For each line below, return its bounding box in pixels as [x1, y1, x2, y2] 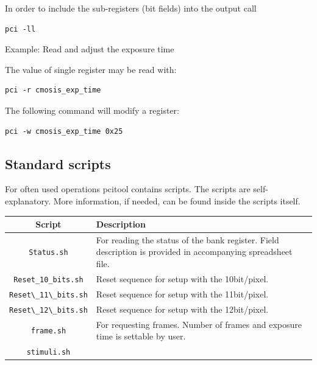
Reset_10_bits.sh [13, 275, 84, 284]
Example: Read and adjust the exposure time [5, 43, 174, 55]
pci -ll [5, 24, 36, 33]
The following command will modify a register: [5, 103, 179, 116]
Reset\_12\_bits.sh [9, 305, 88, 315]
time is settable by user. [96, 330, 186, 342]
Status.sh [29, 248, 68, 257]
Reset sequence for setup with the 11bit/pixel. [96, 287, 269, 300]
